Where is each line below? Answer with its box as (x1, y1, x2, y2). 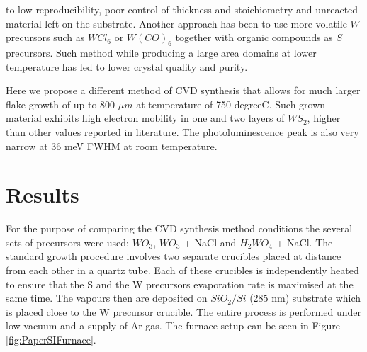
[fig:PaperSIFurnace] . (6, 332, 96, 347)
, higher (307, 110, 341, 125)
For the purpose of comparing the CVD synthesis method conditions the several (6, 221, 353, 236)
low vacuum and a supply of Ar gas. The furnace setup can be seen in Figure (6, 318, 340, 333)
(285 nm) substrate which (249, 290, 361, 305)
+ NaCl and (183, 234, 237, 249)
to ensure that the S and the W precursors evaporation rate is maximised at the (6, 276, 354, 291)
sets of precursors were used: (6, 234, 129, 249)
